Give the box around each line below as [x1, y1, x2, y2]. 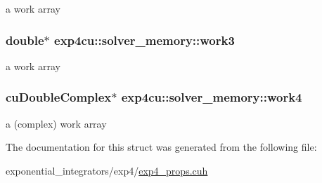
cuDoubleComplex [6, 88, 112, 106]
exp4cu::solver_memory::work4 [121, 88, 302, 106]
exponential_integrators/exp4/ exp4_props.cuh [6, 163, 208, 177]
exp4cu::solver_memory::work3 [54, 31, 235, 48]
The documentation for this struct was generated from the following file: [6, 140, 317, 154]
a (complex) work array [6, 116, 107, 130]
